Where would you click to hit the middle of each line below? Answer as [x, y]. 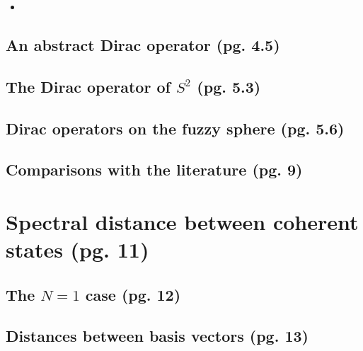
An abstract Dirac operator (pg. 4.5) [143, 44]
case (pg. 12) [133, 294]
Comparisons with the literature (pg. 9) [154, 169]
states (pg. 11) [77, 249]
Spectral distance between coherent [182, 221]
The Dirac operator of [88, 86]
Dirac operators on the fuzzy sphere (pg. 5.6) [175, 128]
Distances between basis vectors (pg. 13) [157, 336]
